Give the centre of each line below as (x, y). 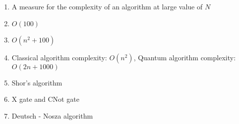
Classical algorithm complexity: (59, 57)
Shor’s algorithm (37, 82)
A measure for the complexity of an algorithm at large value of (107, 6)
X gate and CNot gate (45, 99)
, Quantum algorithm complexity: (185, 57)
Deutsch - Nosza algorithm (52, 115)
